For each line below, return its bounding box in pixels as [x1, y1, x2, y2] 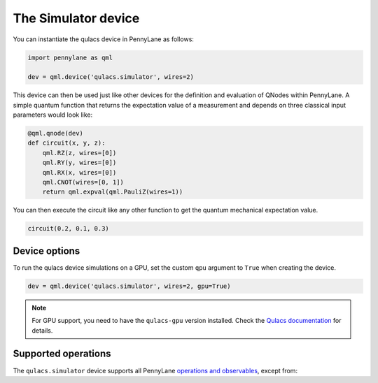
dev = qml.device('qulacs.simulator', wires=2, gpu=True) [27, 282, 231, 290]
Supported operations [13, 348, 111, 360]
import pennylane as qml [27, 53, 113, 62]
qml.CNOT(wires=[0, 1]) [42, 178, 124, 187]
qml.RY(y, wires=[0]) [42, 159, 117, 167]
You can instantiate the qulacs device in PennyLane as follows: [13, 35, 194, 43]
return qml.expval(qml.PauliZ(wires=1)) [42, 188, 183, 196]
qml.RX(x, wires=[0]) [42, 168, 117, 176]
